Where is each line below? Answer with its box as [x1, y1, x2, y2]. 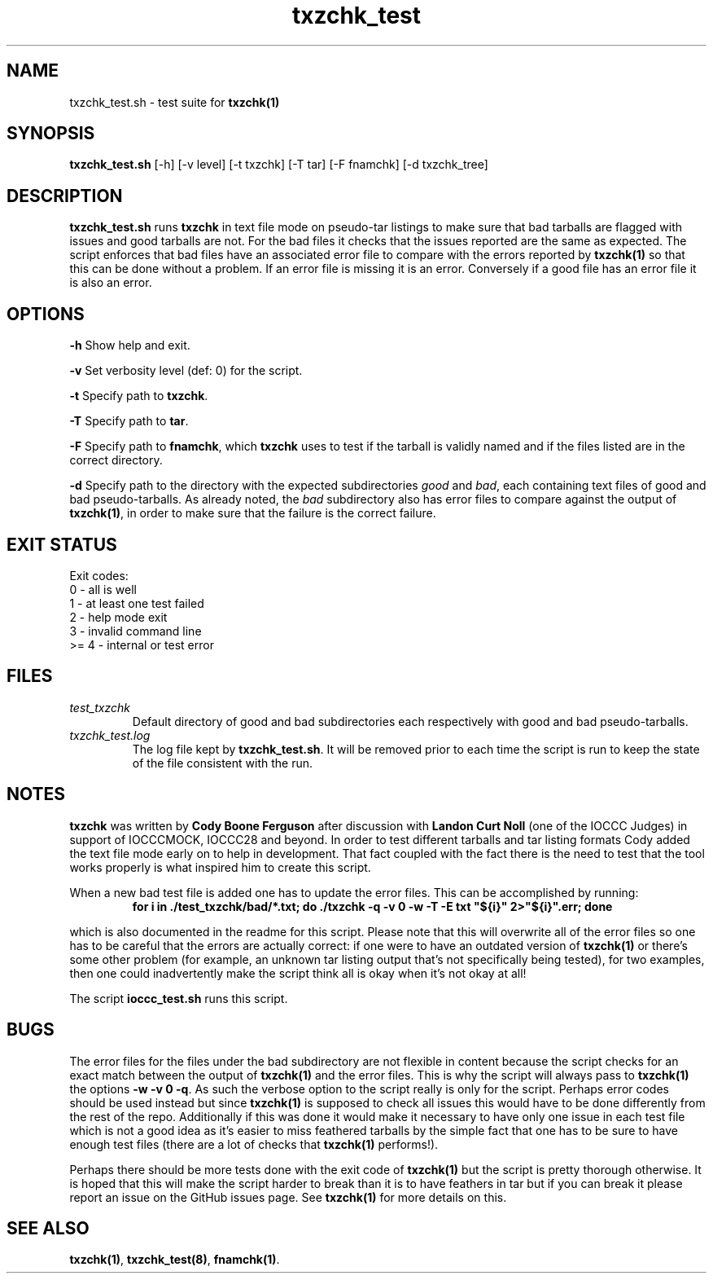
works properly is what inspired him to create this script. [69, 860, 371, 874]
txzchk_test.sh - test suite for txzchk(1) [69, 95, 280, 109]
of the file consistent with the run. [132, 755, 313, 770]
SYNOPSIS [7, 123, 95, 144]
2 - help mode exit [69, 609, 168, 624]
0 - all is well [69, 582, 137, 596]
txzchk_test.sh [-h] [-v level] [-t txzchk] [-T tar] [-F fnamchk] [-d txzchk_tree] [69, 157, 488, 172]
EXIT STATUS [7, 534, 117, 555]
